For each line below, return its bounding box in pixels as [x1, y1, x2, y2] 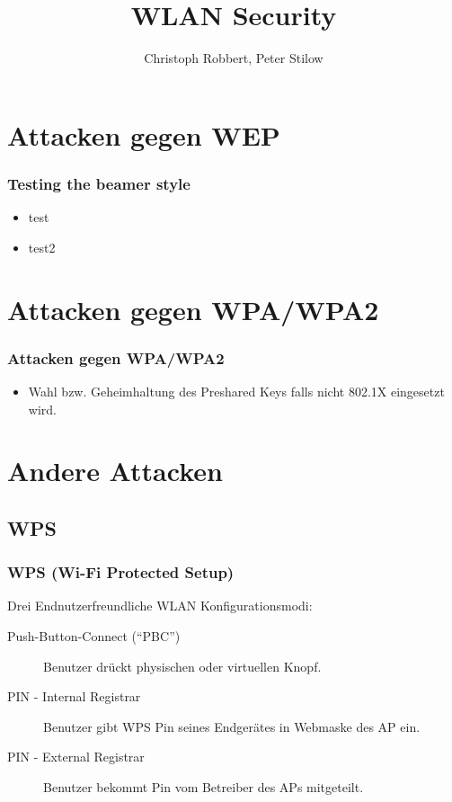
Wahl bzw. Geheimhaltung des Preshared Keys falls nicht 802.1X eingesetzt [28, 381, 445, 400]
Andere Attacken [7, 452, 223, 489]
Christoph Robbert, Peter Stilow [144, 49, 323, 67]
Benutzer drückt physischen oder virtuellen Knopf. [43, 656, 322, 675]
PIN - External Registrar [7, 747, 145, 766]
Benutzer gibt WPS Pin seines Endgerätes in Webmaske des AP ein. [43, 717, 421, 735]
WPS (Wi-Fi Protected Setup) [7, 561, 235, 584]
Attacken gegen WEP [7, 116, 280, 153]
